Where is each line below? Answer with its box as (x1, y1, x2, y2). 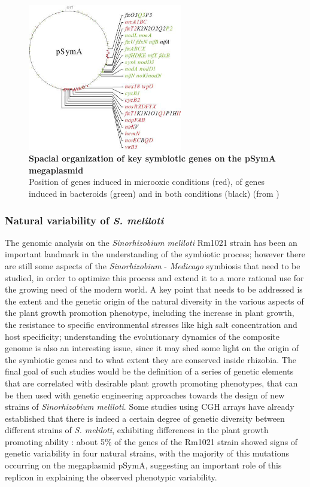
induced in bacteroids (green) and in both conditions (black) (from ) (29, 187, 279, 199)
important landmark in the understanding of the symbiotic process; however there (5, 248, 305, 260)
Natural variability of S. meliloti (5, 212, 164, 227)
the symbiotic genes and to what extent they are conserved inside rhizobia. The (5, 353, 296, 366)
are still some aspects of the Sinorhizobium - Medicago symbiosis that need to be (5, 259, 300, 272)
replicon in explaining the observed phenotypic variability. (5, 470, 217, 483)
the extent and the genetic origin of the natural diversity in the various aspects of (5, 294, 304, 307)
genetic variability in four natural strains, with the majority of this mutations (5, 447, 290, 459)
